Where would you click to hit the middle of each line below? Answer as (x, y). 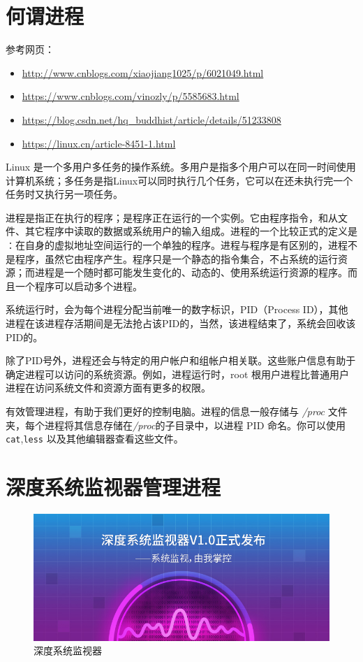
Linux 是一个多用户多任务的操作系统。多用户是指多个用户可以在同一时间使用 (181, 167)
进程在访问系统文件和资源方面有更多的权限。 (108, 388)
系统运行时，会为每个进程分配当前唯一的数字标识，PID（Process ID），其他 (177, 309)
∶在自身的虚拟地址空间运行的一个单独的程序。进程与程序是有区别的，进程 (177, 245)
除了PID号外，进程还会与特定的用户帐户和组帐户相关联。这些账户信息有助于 (181, 360)
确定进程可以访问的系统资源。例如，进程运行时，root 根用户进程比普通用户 (177, 374)
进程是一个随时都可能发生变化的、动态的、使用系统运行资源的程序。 (191, 272)
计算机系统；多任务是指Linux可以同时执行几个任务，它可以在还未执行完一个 (179, 180)
